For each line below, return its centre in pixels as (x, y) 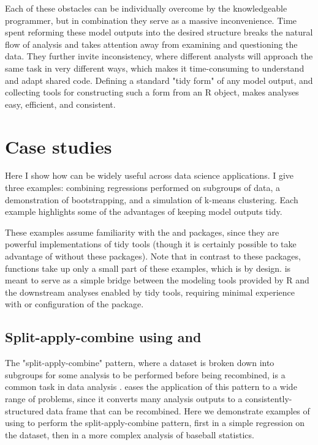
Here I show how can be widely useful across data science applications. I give (150, 175)
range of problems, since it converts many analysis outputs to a (124, 398)
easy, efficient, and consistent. (60, 104)
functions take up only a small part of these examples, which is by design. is (148, 268)
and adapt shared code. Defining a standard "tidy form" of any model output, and (159, 80)
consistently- (269, 398)
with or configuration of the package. (74, 304)
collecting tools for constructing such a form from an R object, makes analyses (152, 92)
